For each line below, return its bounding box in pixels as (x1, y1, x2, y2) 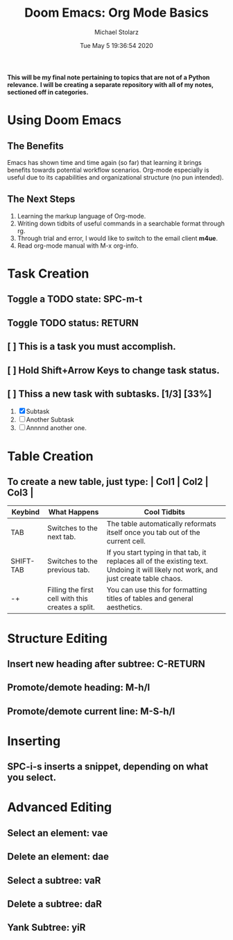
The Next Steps (7, 193, 76, 205)
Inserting (7, 733, 61, 749)
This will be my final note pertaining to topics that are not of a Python (7, 73, 210, 81)
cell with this (47, 594, 88, 603)
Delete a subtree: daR (7, 898, 103, 909)
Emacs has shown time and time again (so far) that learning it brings (7, 158, 202, 166)
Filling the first (47, 585, 94, 595)
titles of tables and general (106, 594, 193, 603)
